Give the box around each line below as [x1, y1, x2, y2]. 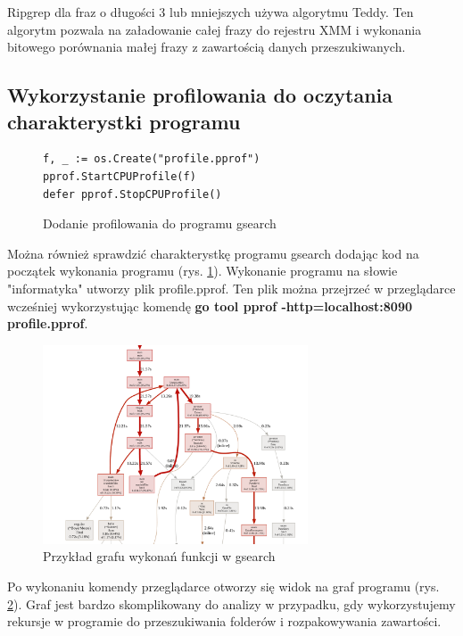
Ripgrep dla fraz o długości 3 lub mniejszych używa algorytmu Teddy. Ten [7, 3, 414, 21]
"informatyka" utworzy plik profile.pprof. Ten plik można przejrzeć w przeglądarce [7, 278, 456, 297]
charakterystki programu [7, 107, 241, 135]
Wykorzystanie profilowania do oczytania [7, 81, 393, 109]
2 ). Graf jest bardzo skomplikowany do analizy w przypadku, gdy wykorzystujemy [7, 594, 456, 613]
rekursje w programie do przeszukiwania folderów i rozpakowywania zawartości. [7, 612, 442, 631]
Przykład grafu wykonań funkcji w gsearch [43, 547, 276, 566]
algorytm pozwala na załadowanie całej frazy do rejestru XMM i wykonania [7, 20, 422, 38]
